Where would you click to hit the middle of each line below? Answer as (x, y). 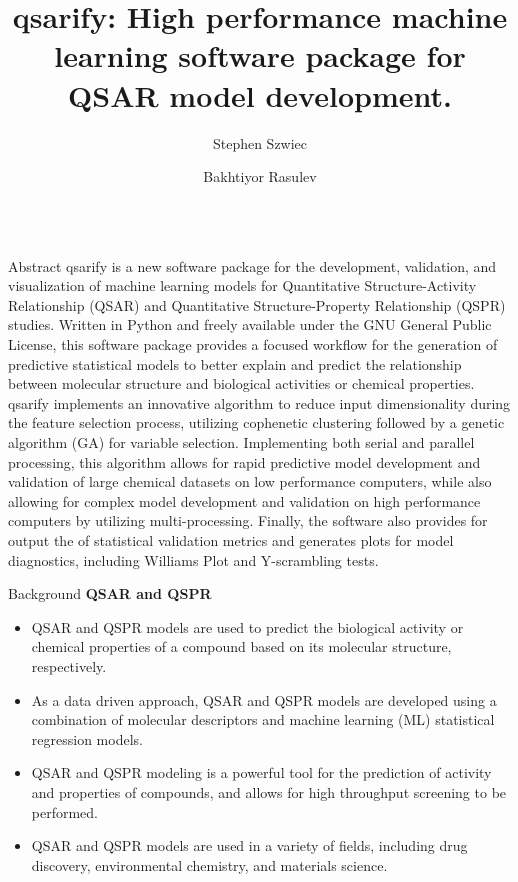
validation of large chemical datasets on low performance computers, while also (250, 481)
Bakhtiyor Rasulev (260, 176)
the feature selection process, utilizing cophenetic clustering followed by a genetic (256, 422)
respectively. (69, 665)
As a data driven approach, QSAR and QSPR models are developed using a (264, 699)
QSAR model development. (260, 94)
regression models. (87, 738)
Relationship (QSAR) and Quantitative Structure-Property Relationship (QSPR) (257, 304)
